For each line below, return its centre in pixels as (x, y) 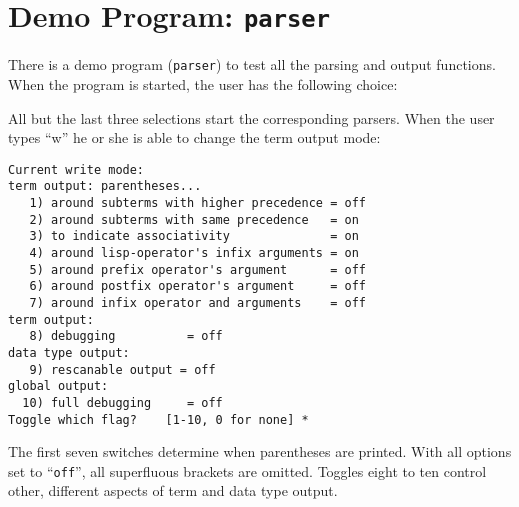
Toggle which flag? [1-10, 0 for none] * (158, 419)
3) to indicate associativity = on (194, 236)
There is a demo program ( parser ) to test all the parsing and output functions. (252, 64)
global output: (58, 386)
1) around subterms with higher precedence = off (197, 203)
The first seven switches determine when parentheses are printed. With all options (260, 451)
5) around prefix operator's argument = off (197, 269)
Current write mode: (76, 169)
